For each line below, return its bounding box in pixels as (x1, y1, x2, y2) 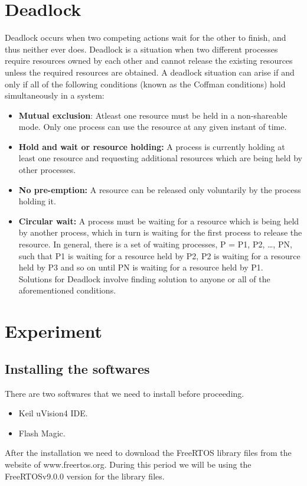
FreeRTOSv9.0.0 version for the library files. (5, 469, 165, 482)
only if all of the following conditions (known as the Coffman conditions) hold (5, 77, 286, 90)
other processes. (18, 164, 76, 176)
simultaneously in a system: (5, 89, 104, 102)
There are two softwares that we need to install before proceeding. (5, 387, 244, 399)
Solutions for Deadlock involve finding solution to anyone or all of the (18, 272, 270, 285)
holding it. (18, 195, 56, 207)
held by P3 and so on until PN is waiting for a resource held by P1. (18, 261, 263, 273)
